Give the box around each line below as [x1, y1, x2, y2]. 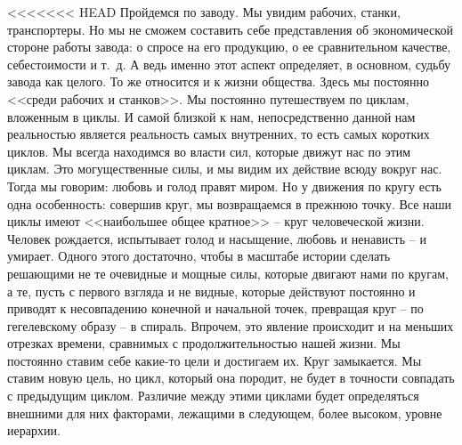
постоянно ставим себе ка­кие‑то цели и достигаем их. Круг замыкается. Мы [7, 351, 422, 369]
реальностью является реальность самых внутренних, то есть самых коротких [7, 125, 430, 143]
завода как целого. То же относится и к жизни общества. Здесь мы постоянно [7, 72, 430, 91]
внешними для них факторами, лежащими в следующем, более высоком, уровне [7, 403, 442, 422]
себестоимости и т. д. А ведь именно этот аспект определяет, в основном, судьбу [7, 54, 451, 73]
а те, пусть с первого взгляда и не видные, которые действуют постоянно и [7, 281, 416, 300]
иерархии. [7, 421, 61, 440]
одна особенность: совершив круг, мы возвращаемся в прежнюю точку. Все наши [7, 194, 452, 213]
